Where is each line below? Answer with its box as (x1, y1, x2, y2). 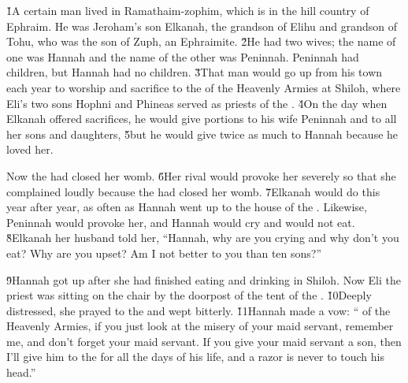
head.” (6, 364, 36, 381)
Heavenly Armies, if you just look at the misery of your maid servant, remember (6, 318, 394, 334)
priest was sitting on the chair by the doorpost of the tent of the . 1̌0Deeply (6, 287, 372, 303)
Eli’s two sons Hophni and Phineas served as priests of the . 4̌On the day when (6, 95, 388, 111)
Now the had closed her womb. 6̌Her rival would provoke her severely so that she (6, 167, 396, 184)
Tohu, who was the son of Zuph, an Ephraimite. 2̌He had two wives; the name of (6, 33, 396, 50)
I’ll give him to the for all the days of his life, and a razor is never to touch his (6, 348, 384, 365)
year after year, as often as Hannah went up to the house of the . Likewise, (6, 199, 367, 215)
